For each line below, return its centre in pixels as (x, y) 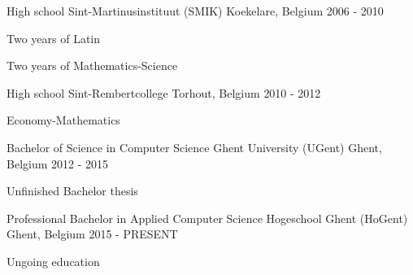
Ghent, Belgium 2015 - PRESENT (92, 234)
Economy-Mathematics (63, 120)
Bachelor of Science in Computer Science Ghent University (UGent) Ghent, (194, 147)
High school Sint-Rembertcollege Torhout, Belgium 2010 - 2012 (164, 92)
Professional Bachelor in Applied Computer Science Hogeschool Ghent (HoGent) (207, 218)
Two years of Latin (54, 38)
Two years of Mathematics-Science (92, 65)
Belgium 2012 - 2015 (58, 163)
